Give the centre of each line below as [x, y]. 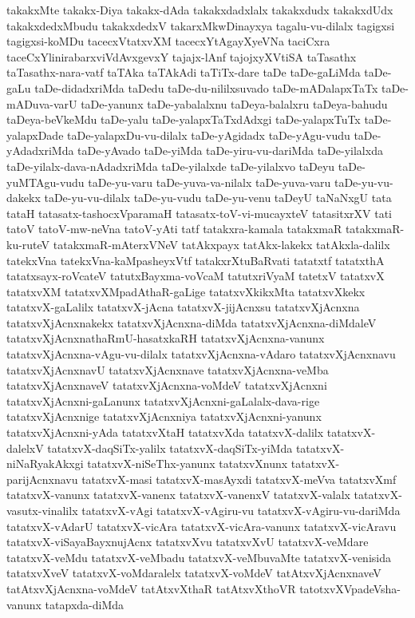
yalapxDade [35, 135]
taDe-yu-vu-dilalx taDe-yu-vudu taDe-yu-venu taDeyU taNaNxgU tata [218, 198]
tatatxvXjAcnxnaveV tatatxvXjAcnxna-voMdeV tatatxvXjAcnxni [167, 385]
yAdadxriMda [40, 151]
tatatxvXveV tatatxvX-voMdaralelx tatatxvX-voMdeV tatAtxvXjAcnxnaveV [194, 573]
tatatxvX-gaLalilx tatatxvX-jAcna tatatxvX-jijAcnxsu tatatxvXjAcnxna [183, 307]
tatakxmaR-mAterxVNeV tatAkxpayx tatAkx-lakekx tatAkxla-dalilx [221, 244]
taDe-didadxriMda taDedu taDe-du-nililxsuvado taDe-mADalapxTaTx [206, 87]
